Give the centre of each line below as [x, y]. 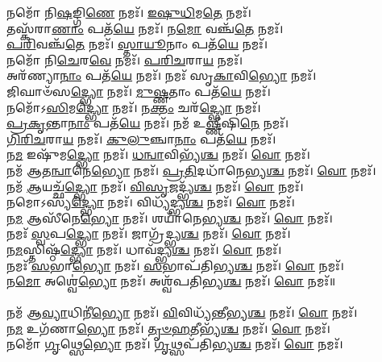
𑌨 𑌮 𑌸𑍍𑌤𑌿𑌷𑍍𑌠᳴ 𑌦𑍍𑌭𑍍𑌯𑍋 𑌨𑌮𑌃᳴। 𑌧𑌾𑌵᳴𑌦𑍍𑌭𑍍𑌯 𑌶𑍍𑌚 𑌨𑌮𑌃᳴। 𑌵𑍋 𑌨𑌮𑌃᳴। [144, 249]
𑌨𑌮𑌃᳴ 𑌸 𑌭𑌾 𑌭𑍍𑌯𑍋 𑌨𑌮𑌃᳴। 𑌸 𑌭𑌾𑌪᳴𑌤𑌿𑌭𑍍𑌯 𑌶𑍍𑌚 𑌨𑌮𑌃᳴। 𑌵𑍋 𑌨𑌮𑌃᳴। [175, 265]
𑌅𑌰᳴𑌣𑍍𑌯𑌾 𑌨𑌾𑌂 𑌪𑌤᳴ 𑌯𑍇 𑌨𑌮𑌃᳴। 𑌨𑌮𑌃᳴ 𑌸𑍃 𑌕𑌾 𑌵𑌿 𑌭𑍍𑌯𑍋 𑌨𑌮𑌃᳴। [162, 75]
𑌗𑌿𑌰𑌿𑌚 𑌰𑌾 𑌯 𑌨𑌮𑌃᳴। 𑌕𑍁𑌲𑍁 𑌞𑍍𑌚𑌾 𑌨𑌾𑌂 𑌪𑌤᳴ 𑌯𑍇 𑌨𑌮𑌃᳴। [141, 138]
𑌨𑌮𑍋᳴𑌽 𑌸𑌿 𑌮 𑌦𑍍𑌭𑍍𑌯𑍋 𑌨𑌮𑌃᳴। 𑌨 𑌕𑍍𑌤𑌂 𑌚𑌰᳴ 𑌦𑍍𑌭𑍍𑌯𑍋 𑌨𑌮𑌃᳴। [134, 107]
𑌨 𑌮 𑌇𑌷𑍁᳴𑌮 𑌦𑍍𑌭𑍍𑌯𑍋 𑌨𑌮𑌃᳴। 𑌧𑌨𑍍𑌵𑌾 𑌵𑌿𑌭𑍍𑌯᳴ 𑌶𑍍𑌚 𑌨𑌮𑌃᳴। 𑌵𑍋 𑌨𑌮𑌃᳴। [158, 154]
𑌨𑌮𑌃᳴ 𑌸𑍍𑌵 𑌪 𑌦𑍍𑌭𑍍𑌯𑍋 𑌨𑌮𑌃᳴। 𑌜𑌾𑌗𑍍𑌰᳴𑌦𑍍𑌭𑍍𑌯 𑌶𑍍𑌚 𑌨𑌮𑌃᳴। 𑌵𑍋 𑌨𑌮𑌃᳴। [149, 233]
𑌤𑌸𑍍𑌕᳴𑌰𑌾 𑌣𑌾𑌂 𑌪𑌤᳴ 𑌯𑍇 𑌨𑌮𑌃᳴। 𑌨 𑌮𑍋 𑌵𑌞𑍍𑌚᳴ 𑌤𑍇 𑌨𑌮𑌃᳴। [145, 28]
